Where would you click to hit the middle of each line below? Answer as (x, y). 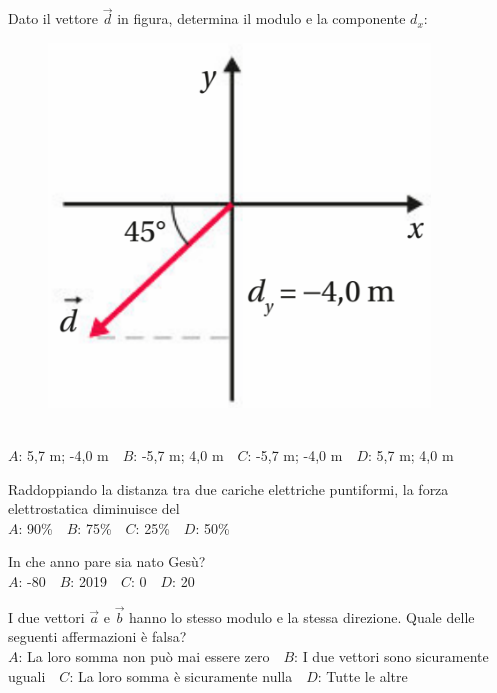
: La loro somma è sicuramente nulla (181, 675)
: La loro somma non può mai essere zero (144, 655)
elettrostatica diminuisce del (94, 508)
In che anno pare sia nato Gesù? (107, 561)
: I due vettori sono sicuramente (391, 655)
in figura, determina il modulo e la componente (261, 18)
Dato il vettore (53, 18)
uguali (27, 675)
